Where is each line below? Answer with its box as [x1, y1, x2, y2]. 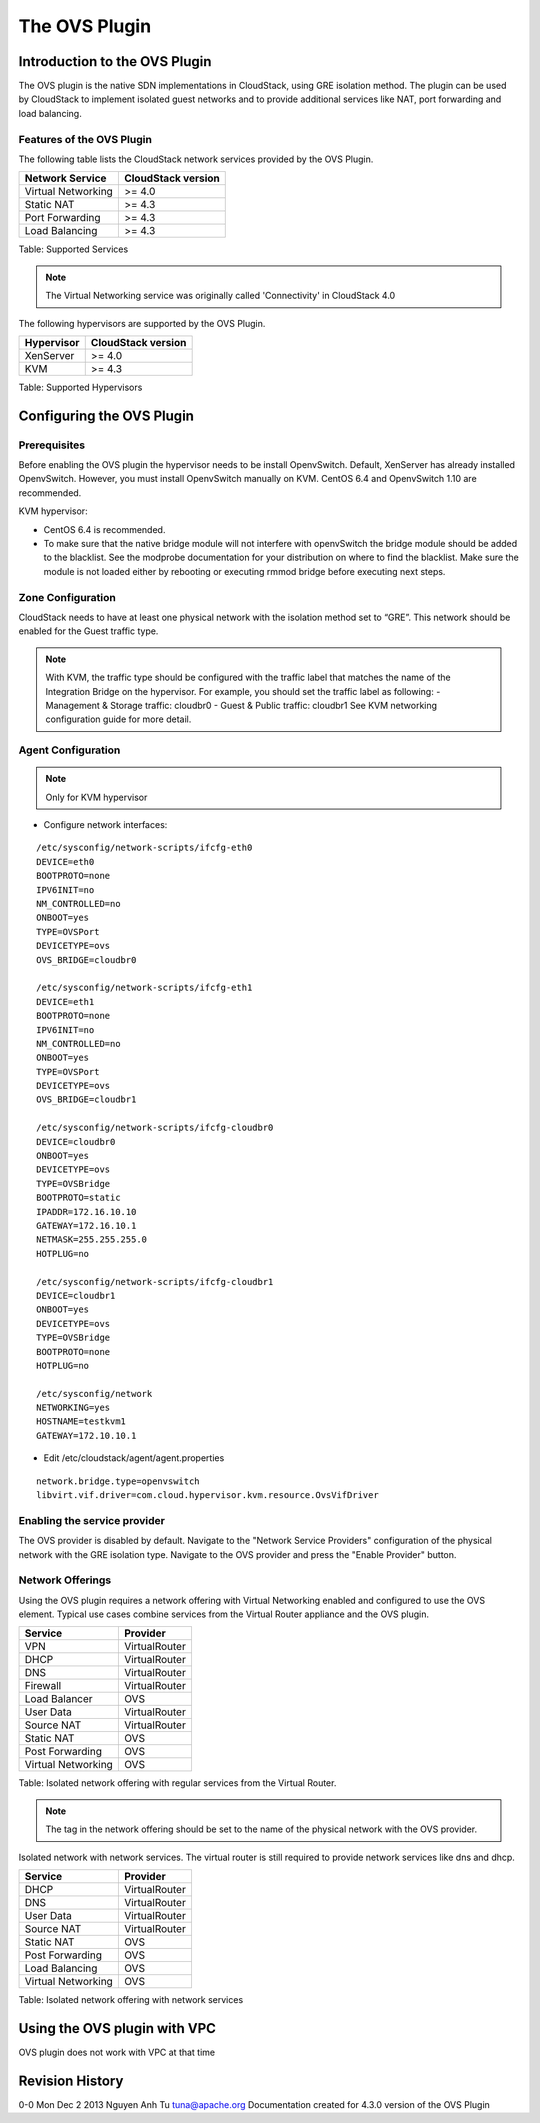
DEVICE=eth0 [36, 856, 95, 867]
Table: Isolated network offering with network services [18, 1994, 244, 2006]
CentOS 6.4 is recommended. [43, 523, 166, 535]
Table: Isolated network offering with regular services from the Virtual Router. [18, 1777, 337, 1789]
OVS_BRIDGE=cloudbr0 [36, 954, 137, 965]
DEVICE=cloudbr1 [36, 1290, 116, 1301]
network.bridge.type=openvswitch [36, 1475, 200, 1487]
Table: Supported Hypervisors [18, 381, 143, 393]
